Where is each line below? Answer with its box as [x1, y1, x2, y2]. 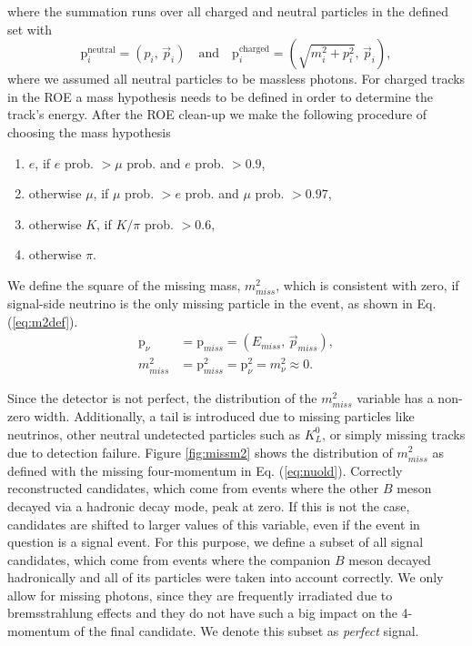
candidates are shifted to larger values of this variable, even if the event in [7, 514, 420, 533]
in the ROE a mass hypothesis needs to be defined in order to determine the [7, 86, 433, 106]
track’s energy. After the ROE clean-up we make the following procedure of [7, 105, 427, 124]
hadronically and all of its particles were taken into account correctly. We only [7, 568, 444, 587]
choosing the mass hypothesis [7, 122, 171, 141]
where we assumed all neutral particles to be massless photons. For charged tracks [7, 69, 466, 88]
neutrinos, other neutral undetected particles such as [7, 424, 301, 443]
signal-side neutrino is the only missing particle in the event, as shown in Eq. [7, 294, 437, 313]
